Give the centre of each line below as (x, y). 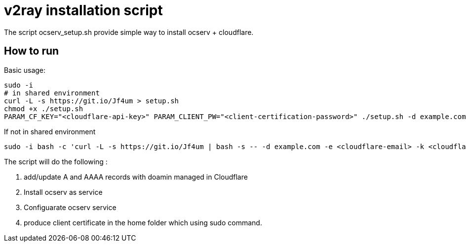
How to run (32, 51)
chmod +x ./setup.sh (44, 108)
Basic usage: (25, 70)
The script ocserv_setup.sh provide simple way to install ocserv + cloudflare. (129, 32)
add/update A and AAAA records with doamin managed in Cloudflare (136, 177)
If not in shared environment (50, 131)
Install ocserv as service (63, 192)
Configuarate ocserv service (70, 207)
